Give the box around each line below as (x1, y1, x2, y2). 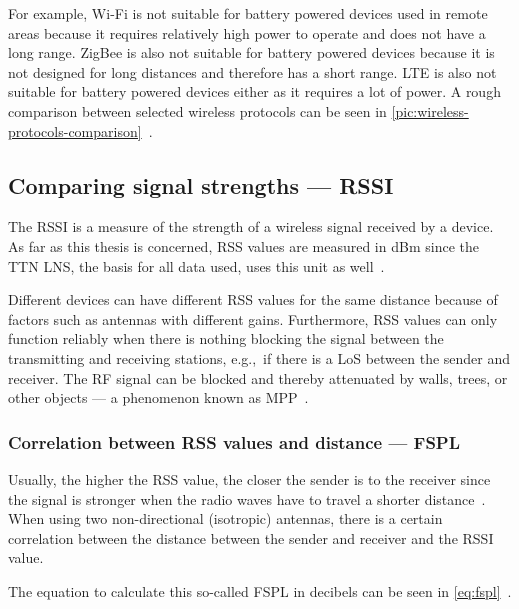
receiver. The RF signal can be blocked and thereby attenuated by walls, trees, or (8, 367, 508, 388)
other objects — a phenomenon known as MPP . (8, 387, 309, 408)
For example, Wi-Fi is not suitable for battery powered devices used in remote (8, 3, 488, 23)
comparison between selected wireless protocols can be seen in (8, 100, 387, 121)
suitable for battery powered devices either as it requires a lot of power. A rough (8, 81, 501, 102)
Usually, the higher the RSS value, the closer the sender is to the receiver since (8, 468, 491, 489)
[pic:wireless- (391, 100, 469, 121)
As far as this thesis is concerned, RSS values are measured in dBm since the (8, 235, 479, 256)
